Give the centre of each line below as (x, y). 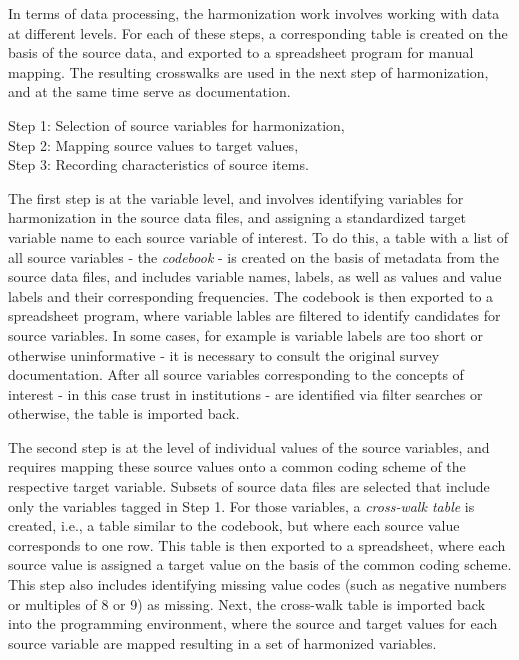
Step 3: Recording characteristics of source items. (158, 164)
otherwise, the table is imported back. (124, 413)
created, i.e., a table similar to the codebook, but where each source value (234, 525)
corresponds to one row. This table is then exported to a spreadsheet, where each (257, 544)
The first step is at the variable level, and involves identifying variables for (236, 197)
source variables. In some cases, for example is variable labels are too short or (245, 334)
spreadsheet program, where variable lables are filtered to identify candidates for (254, 315)
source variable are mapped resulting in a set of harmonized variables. (222, 642)
